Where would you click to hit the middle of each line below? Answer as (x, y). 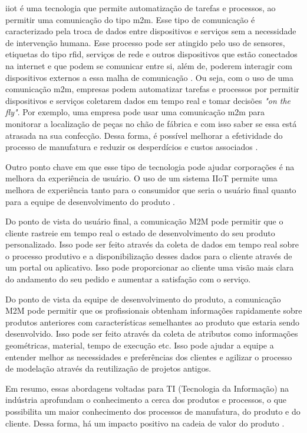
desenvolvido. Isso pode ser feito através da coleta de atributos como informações (152, 333)
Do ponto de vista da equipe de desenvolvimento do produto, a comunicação (143, 299)
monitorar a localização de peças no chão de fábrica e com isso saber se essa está (151, 123)
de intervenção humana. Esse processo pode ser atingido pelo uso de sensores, (145, 42)
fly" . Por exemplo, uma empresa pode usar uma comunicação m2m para (135, 112)
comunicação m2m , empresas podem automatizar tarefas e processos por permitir (152, 89)
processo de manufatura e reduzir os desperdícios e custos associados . (132, 147)
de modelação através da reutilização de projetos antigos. (108, 368)
